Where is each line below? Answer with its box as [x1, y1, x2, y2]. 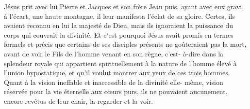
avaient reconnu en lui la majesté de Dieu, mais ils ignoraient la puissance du [4, 20, 233, 30]
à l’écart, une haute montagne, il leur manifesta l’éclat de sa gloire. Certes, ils [4, 11, 235, 21]
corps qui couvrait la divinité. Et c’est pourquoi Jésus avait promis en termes [4, 29, 233, 40]
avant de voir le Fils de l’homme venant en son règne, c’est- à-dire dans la [4, 48, 224, 58]
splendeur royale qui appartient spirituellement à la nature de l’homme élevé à [4, 58, 237, 68]
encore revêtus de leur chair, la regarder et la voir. [4, 95, 153, 106]
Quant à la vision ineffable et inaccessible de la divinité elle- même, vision [4, 77, 223, 87]
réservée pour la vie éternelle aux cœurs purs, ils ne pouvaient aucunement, [4, 86, 228, 96]
